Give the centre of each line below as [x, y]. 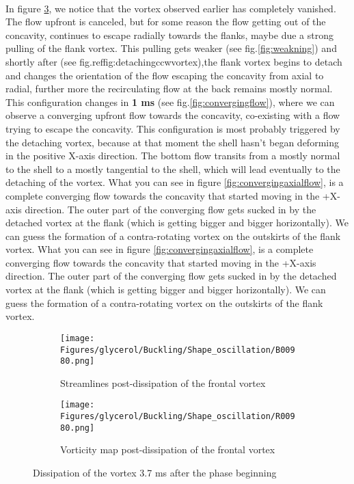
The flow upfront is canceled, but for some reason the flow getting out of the [166, 22]
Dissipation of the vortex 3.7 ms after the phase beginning [155, 472]
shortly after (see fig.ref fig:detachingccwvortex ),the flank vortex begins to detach [174, 61]
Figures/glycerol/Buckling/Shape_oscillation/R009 [178, 417]
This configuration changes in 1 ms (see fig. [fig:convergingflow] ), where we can [170, 102]
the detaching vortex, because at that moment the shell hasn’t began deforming [172, 142]
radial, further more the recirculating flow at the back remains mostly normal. [169, 89]
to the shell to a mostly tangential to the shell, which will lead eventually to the [173, 169]
